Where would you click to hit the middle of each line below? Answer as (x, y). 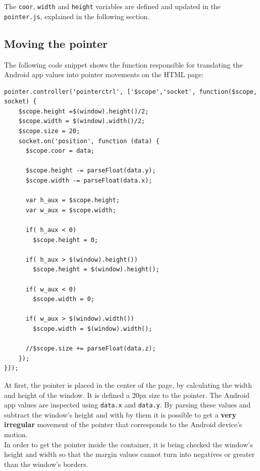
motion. (16, 434)
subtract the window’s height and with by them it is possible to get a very (120, 414)
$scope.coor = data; (60, 151)
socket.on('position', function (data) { (89, 141)
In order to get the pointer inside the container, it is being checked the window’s (128, 444)
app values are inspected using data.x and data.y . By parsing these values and (127, 405)
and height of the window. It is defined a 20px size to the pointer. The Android (127, 395)
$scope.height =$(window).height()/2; (84, 111)
